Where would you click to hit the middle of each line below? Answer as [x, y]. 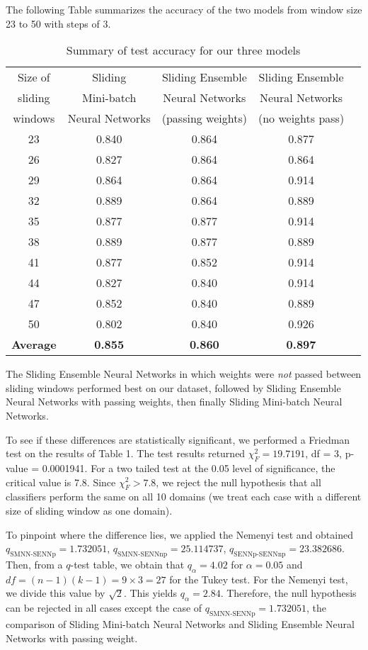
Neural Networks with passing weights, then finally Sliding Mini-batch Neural [174, 402]
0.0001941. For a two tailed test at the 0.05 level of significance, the [189, 467]
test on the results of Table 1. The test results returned [126, 453]
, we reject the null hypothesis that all [238, 482]
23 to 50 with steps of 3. [58, 23]
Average [34, 344]
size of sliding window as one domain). [89, 510]
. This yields [150, 593]
